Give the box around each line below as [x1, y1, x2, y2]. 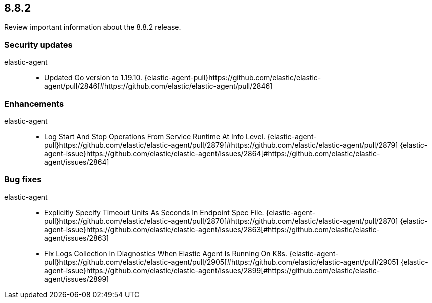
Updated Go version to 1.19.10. [44, 73, 143, 82]
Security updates [4, 39, 73, 50]
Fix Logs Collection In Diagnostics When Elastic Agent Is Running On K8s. [44, 249, 287, 258]
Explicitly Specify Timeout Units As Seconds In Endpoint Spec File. [44, 208, 264, 217]
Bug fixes [4, 174, 42, 185]
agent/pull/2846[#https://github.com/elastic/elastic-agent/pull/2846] [44, 82, 273, 91]
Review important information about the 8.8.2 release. [4, 23, 181, 32]
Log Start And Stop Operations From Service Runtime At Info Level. [44, 132, 266, 141]
